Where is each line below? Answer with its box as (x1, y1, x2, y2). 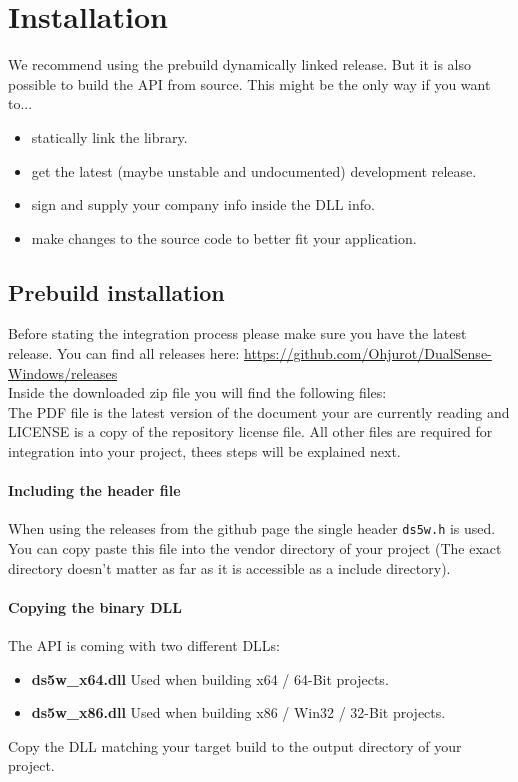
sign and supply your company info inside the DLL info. (31, 194, 375, 215)
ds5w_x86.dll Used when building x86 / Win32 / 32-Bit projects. (31, 702, 446, 723)
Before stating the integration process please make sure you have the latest (8, 323, 467, 344)
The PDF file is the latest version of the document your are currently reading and (8, 401, 510, 422)
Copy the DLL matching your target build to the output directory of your (8, 735, 462, 756)
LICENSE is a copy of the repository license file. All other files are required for (8, 421, 493, 442)
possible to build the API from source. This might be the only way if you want (8, 73, 491, 94)
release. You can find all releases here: (8, 343, 240, 364)
